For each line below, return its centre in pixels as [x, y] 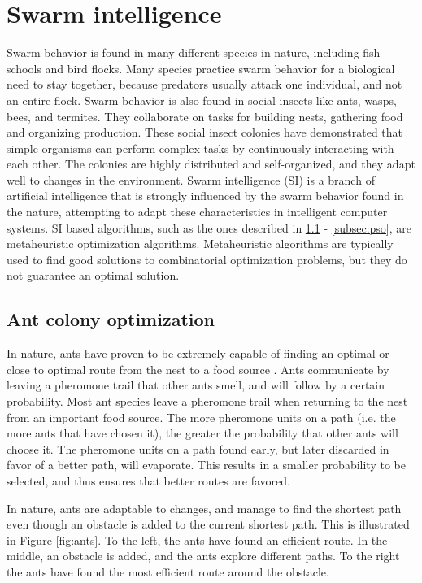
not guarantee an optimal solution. [93, 275]
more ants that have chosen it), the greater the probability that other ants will [202, 433]
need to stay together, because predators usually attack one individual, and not [204, 84]
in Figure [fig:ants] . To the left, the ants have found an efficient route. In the [197, 539]
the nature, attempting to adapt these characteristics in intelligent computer [197, 212]
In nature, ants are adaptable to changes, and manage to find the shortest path [204, 508]
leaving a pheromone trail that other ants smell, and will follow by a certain [196, 385]
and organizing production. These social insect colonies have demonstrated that [205, 132]
